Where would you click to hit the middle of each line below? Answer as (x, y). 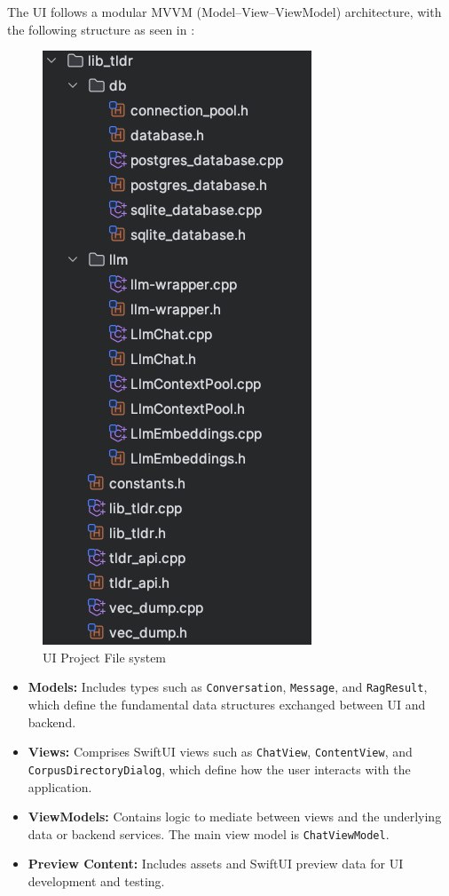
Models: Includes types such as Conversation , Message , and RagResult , (228, 687)
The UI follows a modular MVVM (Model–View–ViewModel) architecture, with (224, 12)
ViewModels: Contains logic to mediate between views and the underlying (235, 817)
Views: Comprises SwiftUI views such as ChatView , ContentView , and (220, 752)
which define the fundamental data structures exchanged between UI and (227, 705)
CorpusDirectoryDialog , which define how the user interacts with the (219, 769)
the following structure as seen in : (101, 29)
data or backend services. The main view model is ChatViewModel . (209, 833)
